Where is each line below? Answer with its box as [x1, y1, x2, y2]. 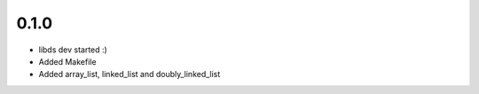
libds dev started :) [38, 44, 108, 55]
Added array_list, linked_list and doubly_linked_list [38, 69, 221, 80]
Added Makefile [38, 56, 97, 67]
